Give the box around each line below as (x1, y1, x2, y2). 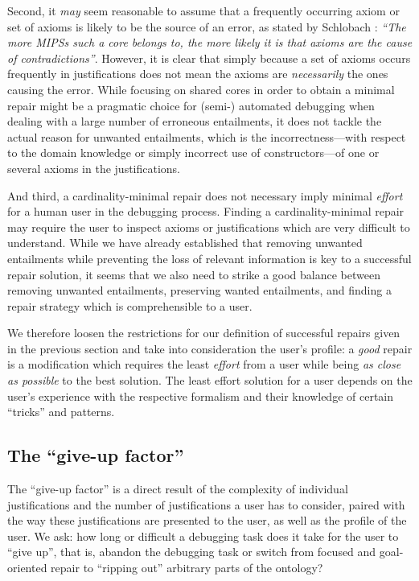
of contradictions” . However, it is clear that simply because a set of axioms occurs (7, 49, 411, 66)
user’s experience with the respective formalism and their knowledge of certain (7, 387, 394, 404)
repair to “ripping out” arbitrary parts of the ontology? (51, 559, 323, 576)
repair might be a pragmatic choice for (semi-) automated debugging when (7, 97, 375, 113)
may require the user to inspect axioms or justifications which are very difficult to (7, 218, 410, 235)
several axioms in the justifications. (7, 159, 181, 176)
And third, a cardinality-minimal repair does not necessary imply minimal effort (7, 187, 403, 204)
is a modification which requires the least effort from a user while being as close (7, 356, 401, 373)
